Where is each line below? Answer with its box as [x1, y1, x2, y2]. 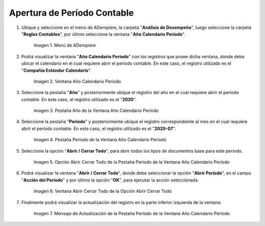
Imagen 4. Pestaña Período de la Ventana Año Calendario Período [33, 137, 167, 143]
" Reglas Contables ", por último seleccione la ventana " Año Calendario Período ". [21, 31, 186, 37]
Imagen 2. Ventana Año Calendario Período [33, 78, 121, 84]
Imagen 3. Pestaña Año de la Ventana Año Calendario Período [33, 108, 159, 114]
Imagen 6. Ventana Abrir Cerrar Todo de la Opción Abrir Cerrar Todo [33, 188, 172, 194]
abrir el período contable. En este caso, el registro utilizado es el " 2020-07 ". [21, 126, 176, 131]
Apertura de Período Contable [9, 7, 134, 18]
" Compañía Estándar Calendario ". [21, 67, 92, 73]
